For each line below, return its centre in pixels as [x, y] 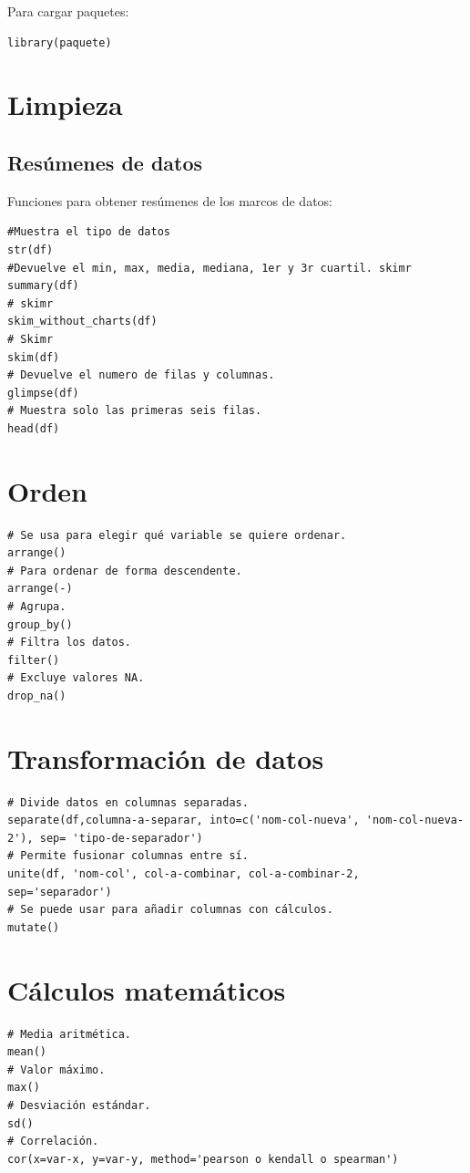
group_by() [40, 624]
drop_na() [37, 695]
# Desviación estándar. [79, 1105]
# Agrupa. [37, 606]
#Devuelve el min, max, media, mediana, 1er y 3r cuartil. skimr [209, 268]
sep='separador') [60, 892]
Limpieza [65, 104]
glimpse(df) [43, 393]
